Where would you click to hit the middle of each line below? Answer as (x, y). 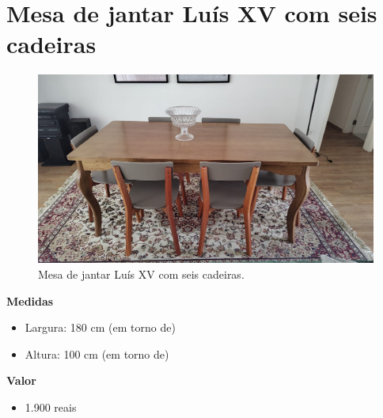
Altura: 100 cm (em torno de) (97, 353)
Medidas (30, 300)
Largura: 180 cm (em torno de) (100, 327)
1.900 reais (51, 407)
